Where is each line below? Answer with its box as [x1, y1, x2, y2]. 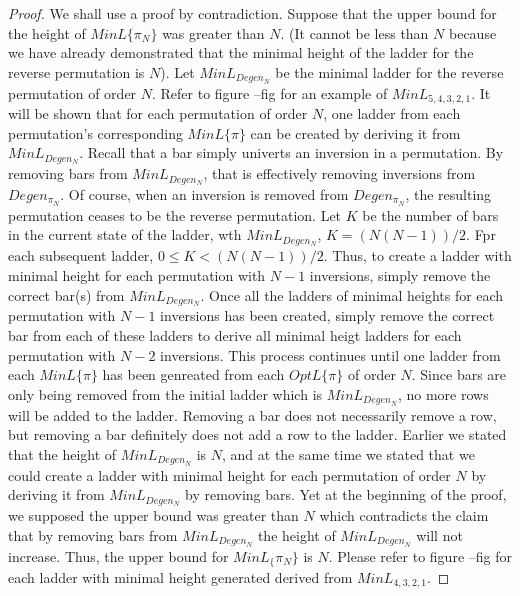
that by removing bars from [8, 524, 178, 545]
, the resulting [405, 184, 492, 204]
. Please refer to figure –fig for [328, 545, 512, 566]
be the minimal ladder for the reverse [275, 61, 504, 82]
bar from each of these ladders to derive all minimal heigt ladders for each [8, 324, 462, 345]
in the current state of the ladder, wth [8, 224, 242, 245]
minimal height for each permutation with [8, 264, 266, 285]
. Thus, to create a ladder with [323, 245, 512, 266]
